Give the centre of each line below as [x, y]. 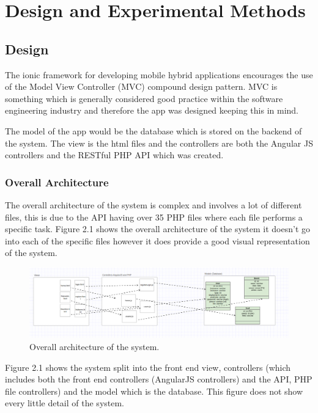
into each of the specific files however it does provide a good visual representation [157, 240]
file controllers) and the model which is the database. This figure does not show [154, 391]
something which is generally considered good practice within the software [144, 98]
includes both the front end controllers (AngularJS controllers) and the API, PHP [159, 379]
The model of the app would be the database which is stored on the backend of [153, 130]
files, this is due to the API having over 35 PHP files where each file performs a [154, 217]
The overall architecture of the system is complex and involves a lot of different [153, 204]
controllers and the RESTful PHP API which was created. [114, 155]
